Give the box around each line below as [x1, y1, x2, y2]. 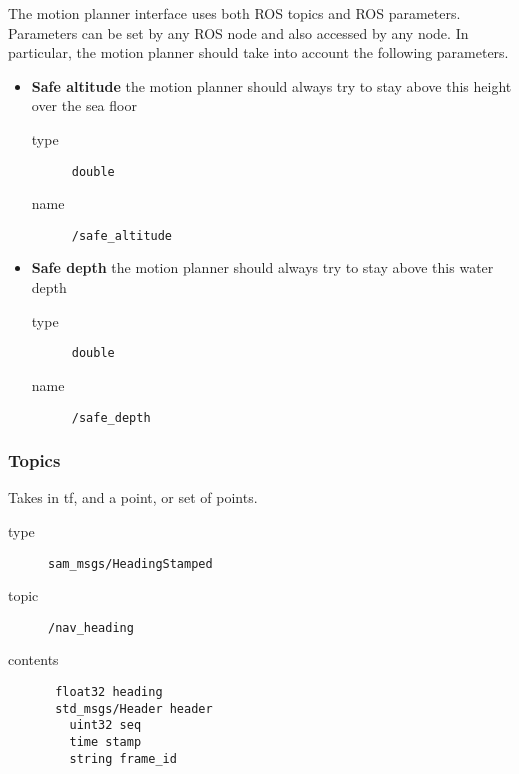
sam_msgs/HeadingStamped [48, 556, 213, 571]
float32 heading [55, 685, 163, 700]
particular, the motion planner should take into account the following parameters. [8, 42, 509, 63]
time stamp [69, 735, 142, 750]
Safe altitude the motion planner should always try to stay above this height [31, 75, 512, 96]
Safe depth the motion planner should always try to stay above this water [31, 257, 494, 278]
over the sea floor [31, 95, 137, 116]
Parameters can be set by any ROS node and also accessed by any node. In [8, 22, 469, 43]
